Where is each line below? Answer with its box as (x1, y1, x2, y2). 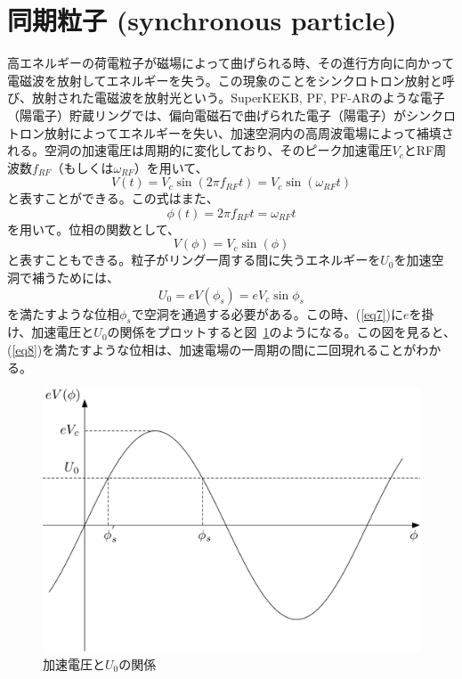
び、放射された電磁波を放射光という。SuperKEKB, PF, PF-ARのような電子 (7, 88, 445, 107)
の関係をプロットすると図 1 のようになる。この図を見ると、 (107, 323, 457, 341)
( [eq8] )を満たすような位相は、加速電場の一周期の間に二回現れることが (7, 340, 417, 359)
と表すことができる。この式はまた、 (7, 189, 219, 208)
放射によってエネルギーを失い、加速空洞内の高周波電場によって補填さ (44, 123, 454, 142)
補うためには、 (31, 268, 119, 287)
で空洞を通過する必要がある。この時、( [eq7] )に (131, 304, 404, 323)
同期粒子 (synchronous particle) (7, 2, 397, 38)
